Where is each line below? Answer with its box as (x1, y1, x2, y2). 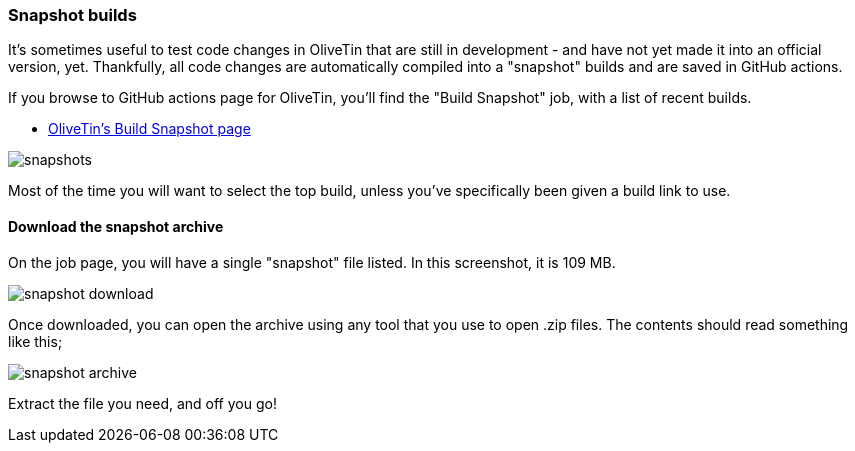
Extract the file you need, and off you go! (8, 394, 277, 412)
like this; (8, 332, 63, 350)
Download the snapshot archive (8, 217, 224, 235)
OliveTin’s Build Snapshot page (48, 120, 251, 138)
